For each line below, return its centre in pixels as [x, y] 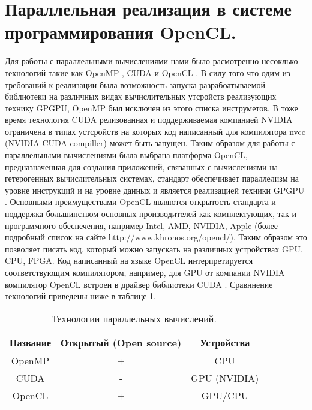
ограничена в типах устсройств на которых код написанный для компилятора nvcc [155, 131]
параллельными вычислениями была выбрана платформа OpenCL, [126, 155]
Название [31, 342]
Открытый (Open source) [121, 342]
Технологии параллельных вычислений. [134, 318]
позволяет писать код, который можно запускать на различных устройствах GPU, [154, 248]
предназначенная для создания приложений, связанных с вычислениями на [141, 166]
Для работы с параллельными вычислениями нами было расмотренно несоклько [151, 61]
